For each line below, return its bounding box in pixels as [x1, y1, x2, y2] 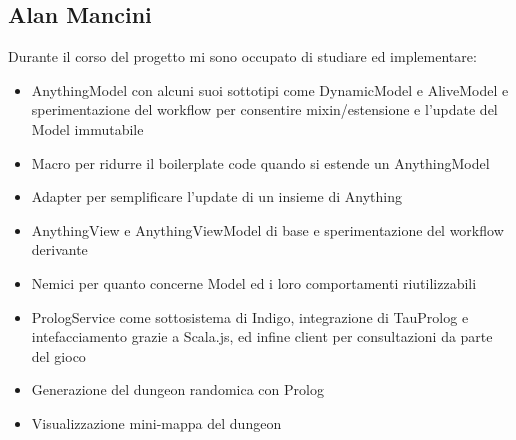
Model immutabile [31, 118, 144, 139]
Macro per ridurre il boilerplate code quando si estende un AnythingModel [31, 152, 490, 173]
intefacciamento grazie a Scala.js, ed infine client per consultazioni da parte [31, 326, 493, 347]
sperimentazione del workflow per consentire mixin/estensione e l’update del [31, 99, 498, 120]
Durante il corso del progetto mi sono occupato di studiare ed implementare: [8, 46, 477, 67]
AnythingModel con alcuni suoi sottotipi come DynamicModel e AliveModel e [31, 79, 509, 100]
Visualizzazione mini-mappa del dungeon [31, 412, 282, 433]
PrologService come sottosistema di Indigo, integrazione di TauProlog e [31, 306, 469, 327]
